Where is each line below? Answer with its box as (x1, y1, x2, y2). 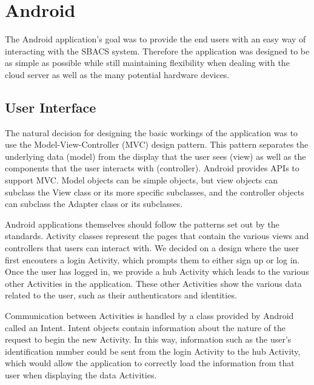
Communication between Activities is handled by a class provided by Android (5, 309, 294, 322)
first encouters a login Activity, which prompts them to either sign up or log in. (5, 253, 300, 266)
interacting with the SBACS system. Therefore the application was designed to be (5, 44, 310, 57)
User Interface (5, 97, 96, 116)
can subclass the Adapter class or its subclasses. (5, 197, 183, 210)
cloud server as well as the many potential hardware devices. (5, 68, 230, 81)
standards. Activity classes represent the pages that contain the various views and (5, 229, 309, 242)
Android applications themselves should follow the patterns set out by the (5, 217, 279, 230)
